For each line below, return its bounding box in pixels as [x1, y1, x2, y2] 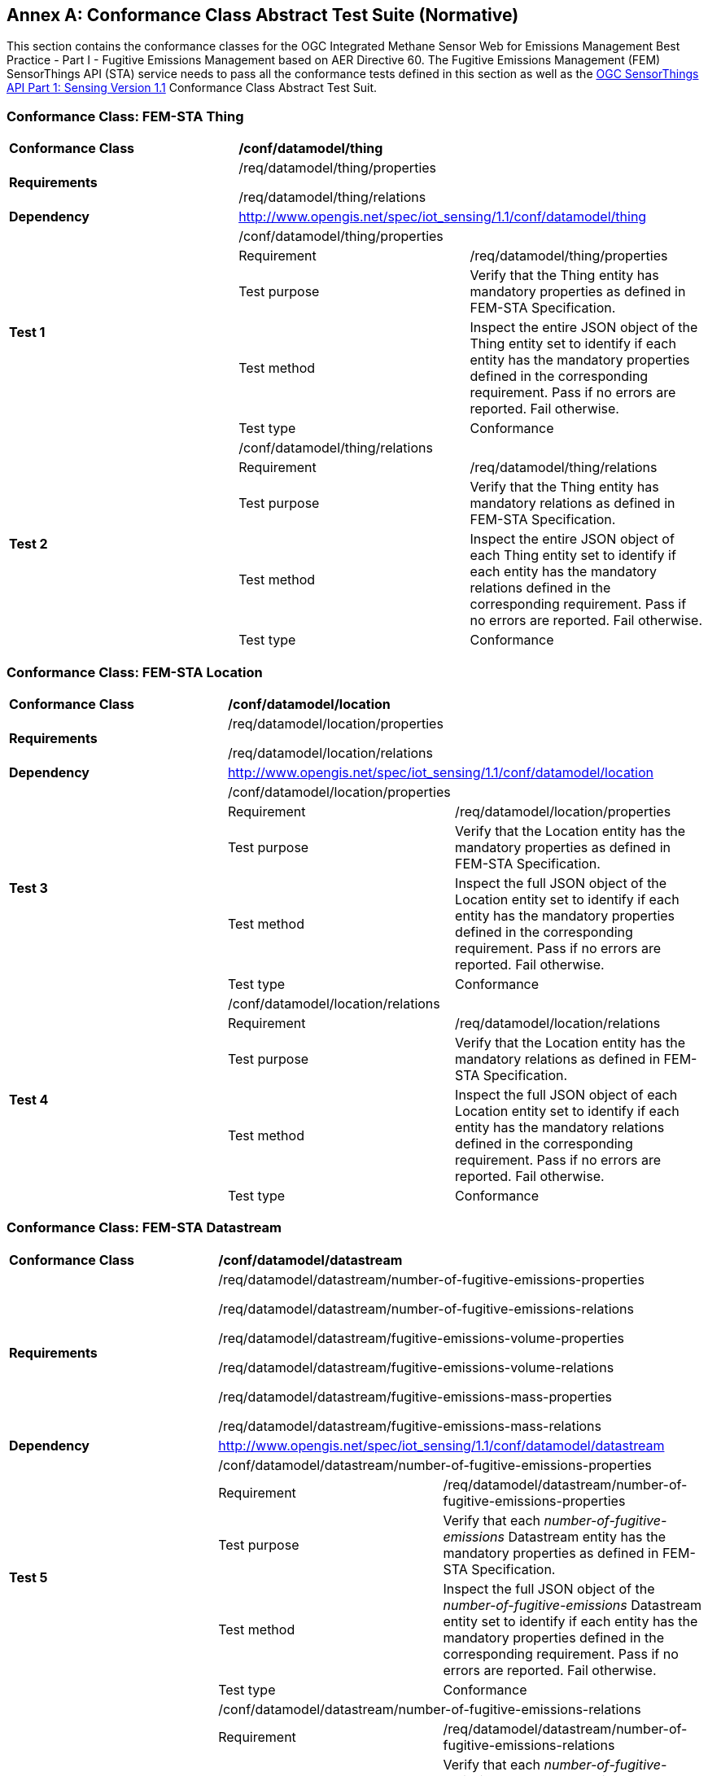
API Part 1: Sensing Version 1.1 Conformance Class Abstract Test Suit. [7, 81, 378, 95]
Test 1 [9, 324, 46, 341]
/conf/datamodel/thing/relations [238, 440, 433, 457]
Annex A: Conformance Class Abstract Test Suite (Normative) [7, 5, 519, 25]
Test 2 [9, 536, 48, 553]
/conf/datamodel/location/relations [227, 995, 440, 1012]
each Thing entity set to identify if [470, 547, 676, 564]
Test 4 [9, 1091, 49, 1108]
